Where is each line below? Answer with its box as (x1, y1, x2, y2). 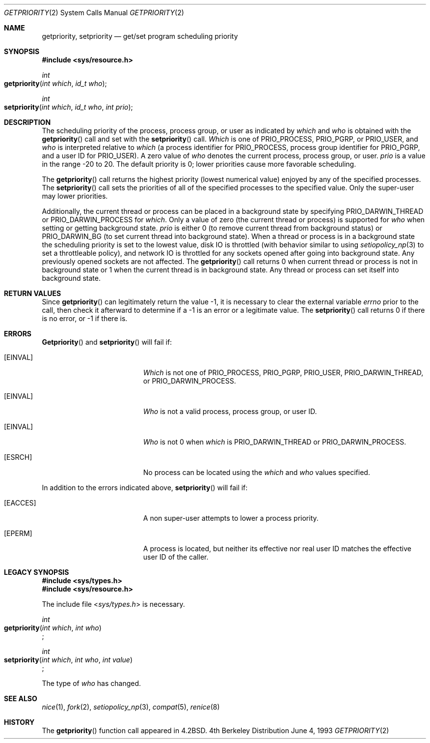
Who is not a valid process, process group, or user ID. (143, 407, 317, 416)
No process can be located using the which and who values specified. (143, 468, 370, 476)
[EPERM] (4, 529, 32, 537)
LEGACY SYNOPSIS (4, 568, 69, 576)
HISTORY (4, 718, 35, 726)
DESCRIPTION (4, 118, 51, 126)
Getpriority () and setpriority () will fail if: (42, 338, 172, 346)
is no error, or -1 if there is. (42, 314, 128, 323)
